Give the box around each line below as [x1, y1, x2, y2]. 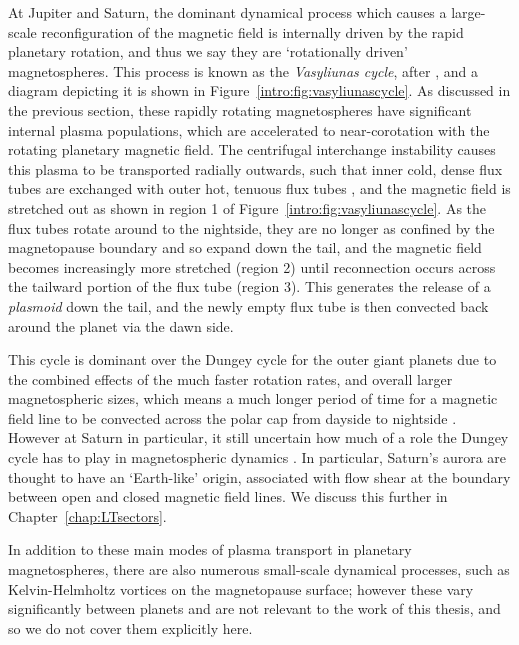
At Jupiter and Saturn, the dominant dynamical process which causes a [8, 2, 447, 22]
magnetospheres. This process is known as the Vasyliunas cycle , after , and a [8, 60, 478, 81]
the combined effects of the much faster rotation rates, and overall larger [8, 368, 453, 389]
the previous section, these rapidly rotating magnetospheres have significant [8, 99, 472, 120]
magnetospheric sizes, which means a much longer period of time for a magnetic [8, 388, 498, 409]
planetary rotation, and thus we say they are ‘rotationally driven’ [8, 41, 408, 62]
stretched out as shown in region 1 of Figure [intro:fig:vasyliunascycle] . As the [8, 197, 487, 218]
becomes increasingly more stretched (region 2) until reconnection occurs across [8, 256, 496, 277]
